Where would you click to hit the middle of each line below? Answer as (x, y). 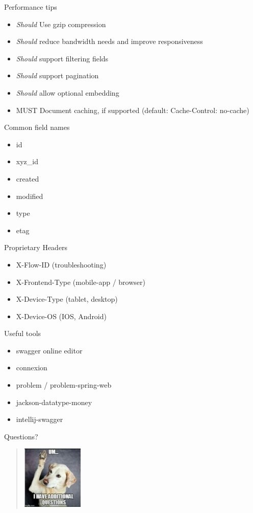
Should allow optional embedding (68, 92)
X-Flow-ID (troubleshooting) (61, 264)
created (28, 178)
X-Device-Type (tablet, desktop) (67, 299)
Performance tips (31, 7)
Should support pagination (57, 75)
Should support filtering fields (62, 58)
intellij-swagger (40, 419)
